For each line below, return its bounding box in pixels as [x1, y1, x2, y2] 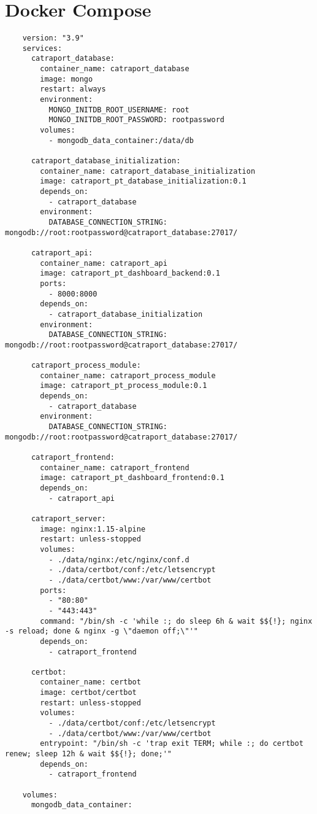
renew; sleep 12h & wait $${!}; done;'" [5, 750, 172, 759]
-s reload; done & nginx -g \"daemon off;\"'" [5, 627, 198, 636]
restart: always [40, 85, 106, 94]
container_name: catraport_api [40, 258, 167, 268]
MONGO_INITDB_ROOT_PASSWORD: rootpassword [48, 115, 224, 125]
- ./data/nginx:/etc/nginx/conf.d [48, 555, 189, 564]
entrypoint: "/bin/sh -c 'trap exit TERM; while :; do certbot [40, 739, 304, 748]
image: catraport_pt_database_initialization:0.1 [40, 177, 246, 186]
